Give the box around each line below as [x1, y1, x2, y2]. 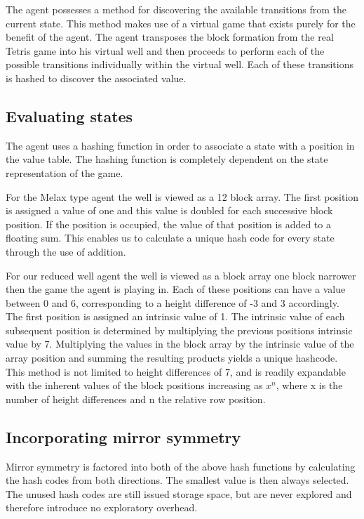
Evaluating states [6, 105, 133, 126]
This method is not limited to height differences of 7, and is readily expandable [6, 364, 346, 379]
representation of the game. [6, 165, 123, 180]
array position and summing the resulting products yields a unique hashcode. [6, 350, 338, 365]
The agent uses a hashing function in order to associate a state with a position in [6, 138, 355, 152]
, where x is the [276, 378, 343, 393]
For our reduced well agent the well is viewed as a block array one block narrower [6, 268, 356, 282]
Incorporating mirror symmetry [6, 426, 241, 447]
